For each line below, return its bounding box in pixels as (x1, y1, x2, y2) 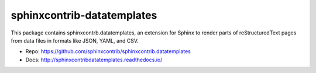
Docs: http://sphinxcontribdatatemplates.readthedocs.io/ (25, 56, 163, 63)
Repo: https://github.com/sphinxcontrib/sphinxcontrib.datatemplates (25, 48, 191, 55)
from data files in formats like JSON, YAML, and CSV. (11, 37, 139, 44)
